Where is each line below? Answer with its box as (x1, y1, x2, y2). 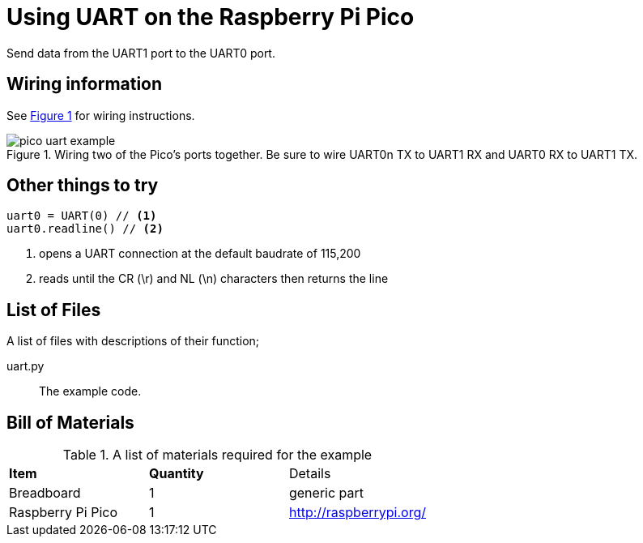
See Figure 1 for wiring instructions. (6, 108, 195, 122)
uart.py (6, 359, 45, 374)
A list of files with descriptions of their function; (6, 334, 260, 348)
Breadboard (9, 485, 81, 502)
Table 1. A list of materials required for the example (62, 447, 373, 464)
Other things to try (6, 175, 159, 196)
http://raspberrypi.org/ (288, 504, 426, 521)
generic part (288, 485, 364, 502)
